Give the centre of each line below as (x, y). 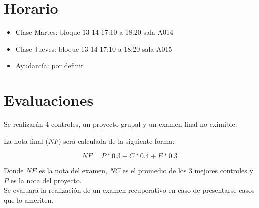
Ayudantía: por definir (50, 66)
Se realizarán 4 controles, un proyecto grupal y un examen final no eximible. (121, 124)
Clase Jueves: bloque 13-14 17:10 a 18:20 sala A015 (94, 49)
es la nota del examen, (73, 170)
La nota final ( (26, 140)
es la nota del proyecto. (46, 180)
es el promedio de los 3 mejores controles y (188, 170)
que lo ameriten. (29, 200)
